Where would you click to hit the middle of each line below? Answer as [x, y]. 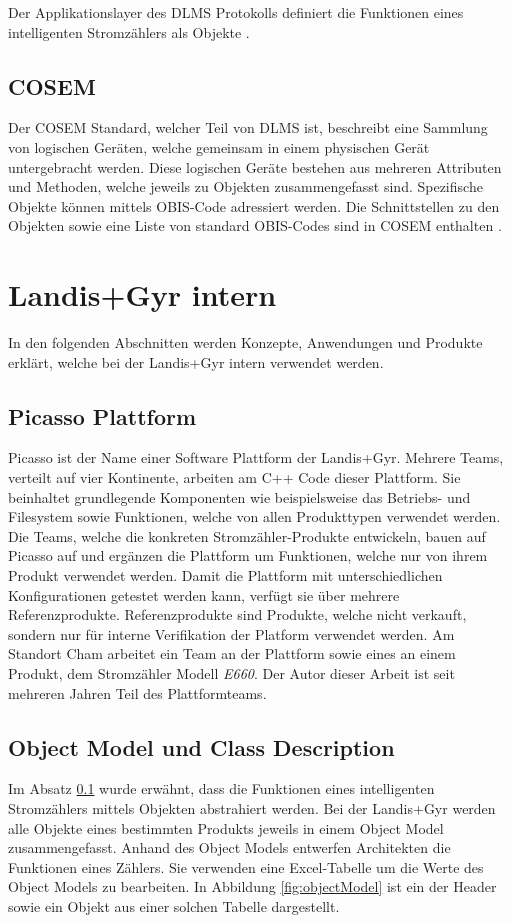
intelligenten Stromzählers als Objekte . [129, 31]
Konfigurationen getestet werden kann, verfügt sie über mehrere [204, 594]
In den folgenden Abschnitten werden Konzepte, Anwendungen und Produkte [245, 342]
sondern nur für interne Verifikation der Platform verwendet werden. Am [231, 633]
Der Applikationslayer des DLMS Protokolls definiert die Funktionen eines [236, 12]
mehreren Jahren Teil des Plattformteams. [137, 692]
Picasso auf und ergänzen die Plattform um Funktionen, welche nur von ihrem [248, 555]
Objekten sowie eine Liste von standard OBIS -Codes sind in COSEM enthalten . [255, 225]
